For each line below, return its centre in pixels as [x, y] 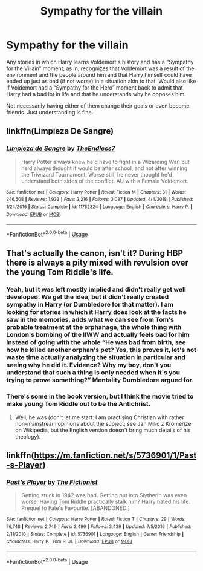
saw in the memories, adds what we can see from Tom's [90, 320]
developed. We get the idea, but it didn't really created [88, 297]
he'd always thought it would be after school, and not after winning [104, 168]
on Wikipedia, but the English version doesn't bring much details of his [103, 430]
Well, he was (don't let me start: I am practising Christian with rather [99, 417]
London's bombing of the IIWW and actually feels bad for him [98, 335]
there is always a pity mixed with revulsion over [98, 263]
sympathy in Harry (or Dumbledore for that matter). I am [90, 305]
